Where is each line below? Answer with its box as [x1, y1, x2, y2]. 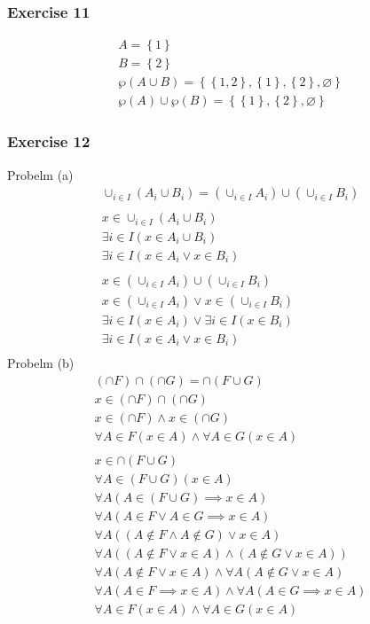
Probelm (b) [7, 353, 75, 371]
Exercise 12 [7, 130, 91, 152]
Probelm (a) [7, 165, 74, 183]
